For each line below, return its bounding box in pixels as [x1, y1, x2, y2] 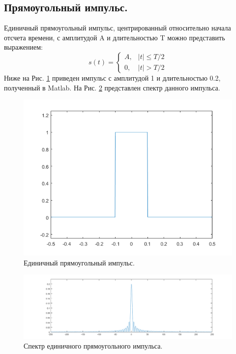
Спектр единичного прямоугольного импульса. [24, 341, 163, 351]
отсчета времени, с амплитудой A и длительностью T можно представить [4, 32, 225, 42]
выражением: [4, 42, 43, 52]
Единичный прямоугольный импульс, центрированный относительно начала [4, 23, 231, 33]
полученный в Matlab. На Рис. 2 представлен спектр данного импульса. [4, 82, 220, 92]
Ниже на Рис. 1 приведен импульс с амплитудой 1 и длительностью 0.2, [4, 72, 221, 83]
